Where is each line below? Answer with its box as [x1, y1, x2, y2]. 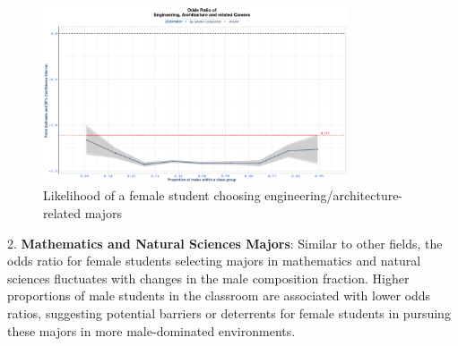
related [43, 203, 82, 222]
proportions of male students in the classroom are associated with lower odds [7, 286, 431, 305]
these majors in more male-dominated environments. [7, 321, 296, 340]
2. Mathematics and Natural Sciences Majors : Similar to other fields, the [7, 233, 443, 252]
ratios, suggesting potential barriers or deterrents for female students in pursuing [7, 303, 451, 322]
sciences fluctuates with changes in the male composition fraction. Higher [7, 268, 410, 287]
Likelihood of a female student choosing [43, 186, 261, 205]
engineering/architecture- [264, 186, 403, 205]
